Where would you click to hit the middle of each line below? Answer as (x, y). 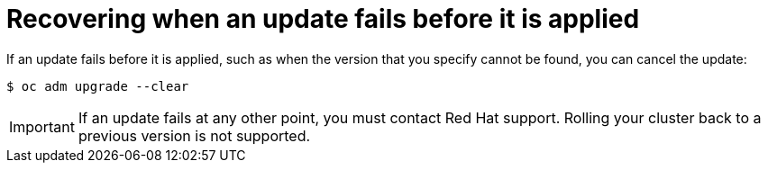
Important (42, 126)
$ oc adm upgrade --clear (98, 86)
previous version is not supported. (194, 135)
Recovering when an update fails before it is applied (323, 19)
